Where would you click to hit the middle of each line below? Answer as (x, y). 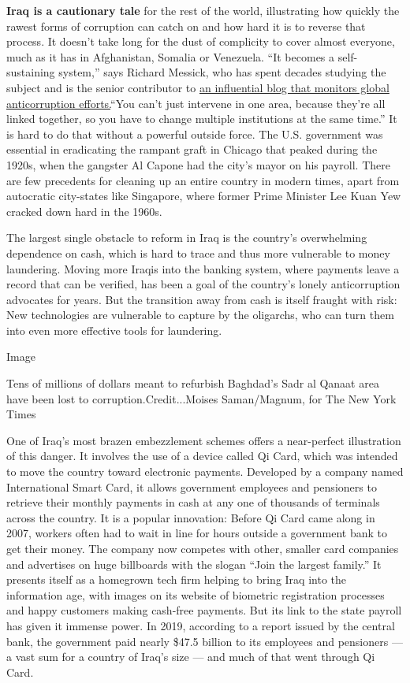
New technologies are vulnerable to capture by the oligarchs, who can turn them (200, 315)
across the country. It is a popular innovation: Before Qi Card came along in (191, 517)
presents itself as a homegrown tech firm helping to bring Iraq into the (176, 579)
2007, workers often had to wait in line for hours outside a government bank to (197, 533)
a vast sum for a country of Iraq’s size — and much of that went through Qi (191, 657)
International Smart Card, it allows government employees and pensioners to (192, 486)
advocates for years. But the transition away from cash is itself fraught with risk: (202, 299)
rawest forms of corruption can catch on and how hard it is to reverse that (186, 26)
